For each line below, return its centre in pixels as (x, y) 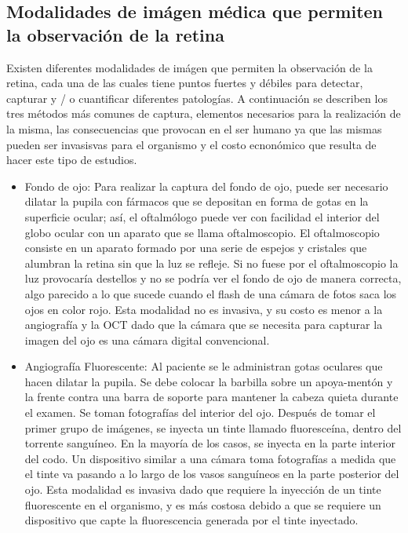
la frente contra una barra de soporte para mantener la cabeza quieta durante (211, 397)
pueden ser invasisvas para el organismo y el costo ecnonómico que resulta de (191, 144)
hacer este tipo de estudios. (72, 160)
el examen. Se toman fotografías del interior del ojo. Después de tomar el (200, 413)
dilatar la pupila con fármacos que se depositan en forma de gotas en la (197, 201)
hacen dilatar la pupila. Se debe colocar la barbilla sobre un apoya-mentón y (209, 381)
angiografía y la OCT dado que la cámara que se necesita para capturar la (204, 325)
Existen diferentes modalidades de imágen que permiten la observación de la (189, 67)
